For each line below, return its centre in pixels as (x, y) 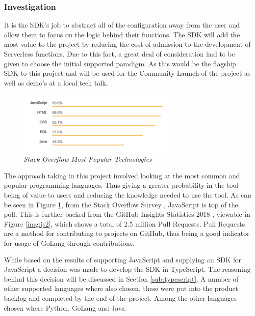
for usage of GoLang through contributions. (69, 243)
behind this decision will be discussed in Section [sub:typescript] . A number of (121, 278)
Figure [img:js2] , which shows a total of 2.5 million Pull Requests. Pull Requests (125, 223)
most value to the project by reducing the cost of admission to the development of (127, 44)
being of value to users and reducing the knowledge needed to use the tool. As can (127, 195)
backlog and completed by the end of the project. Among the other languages (120, 298)
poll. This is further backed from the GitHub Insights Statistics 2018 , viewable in (127, 214)
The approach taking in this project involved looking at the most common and (122, 175)
